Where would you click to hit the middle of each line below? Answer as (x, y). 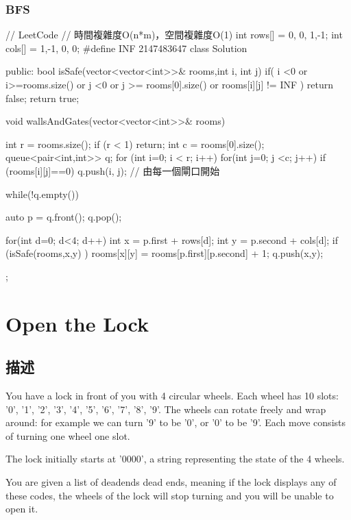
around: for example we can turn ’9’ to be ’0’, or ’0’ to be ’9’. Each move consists (176, 422)
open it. (22, 509)
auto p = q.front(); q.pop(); (64, 217)
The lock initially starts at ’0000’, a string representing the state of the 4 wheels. (175, 459)
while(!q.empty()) (42, 194)
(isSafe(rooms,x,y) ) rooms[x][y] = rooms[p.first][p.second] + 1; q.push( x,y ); (165, 253)
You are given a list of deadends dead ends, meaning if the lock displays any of (171, 482)
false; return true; (43, 98)
